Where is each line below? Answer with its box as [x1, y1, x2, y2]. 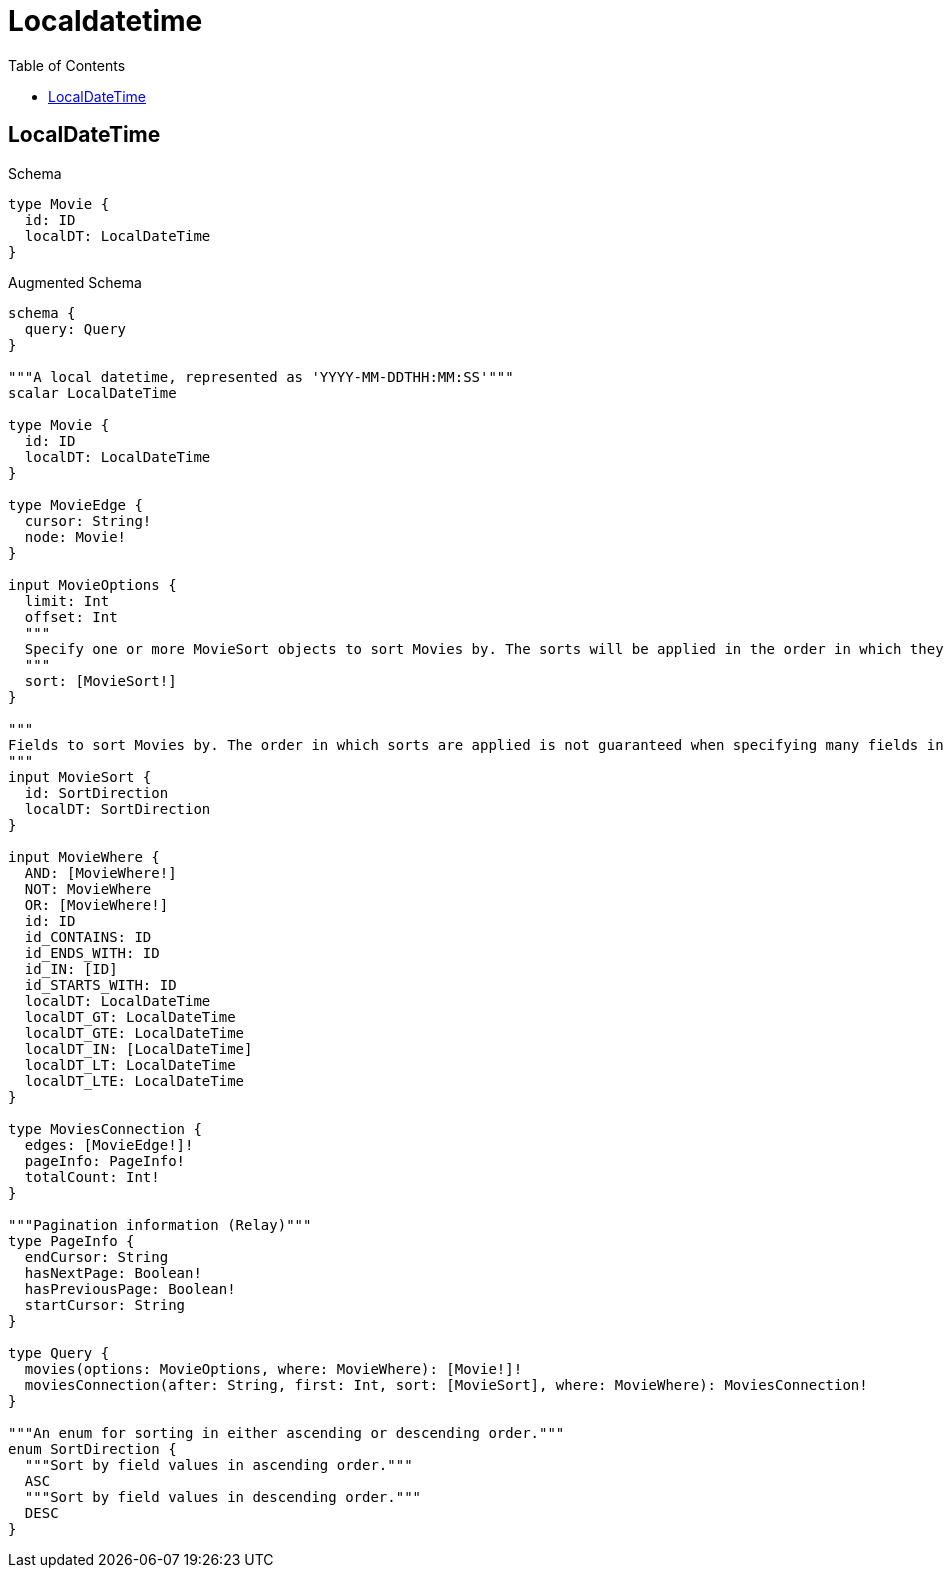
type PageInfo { [8, 1232, 135, 1249]
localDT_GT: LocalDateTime [24, 1008, 236, 1025]
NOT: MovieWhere [24, 880, 152, 897]
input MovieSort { [8, 768, 152, 785]
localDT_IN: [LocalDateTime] [24, 1040, 253, 1057]
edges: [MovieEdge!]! [24, 1136, 194, 1153]
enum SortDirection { [8, 1440, 177, 1457]
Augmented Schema [8, 273, 142, 291]
